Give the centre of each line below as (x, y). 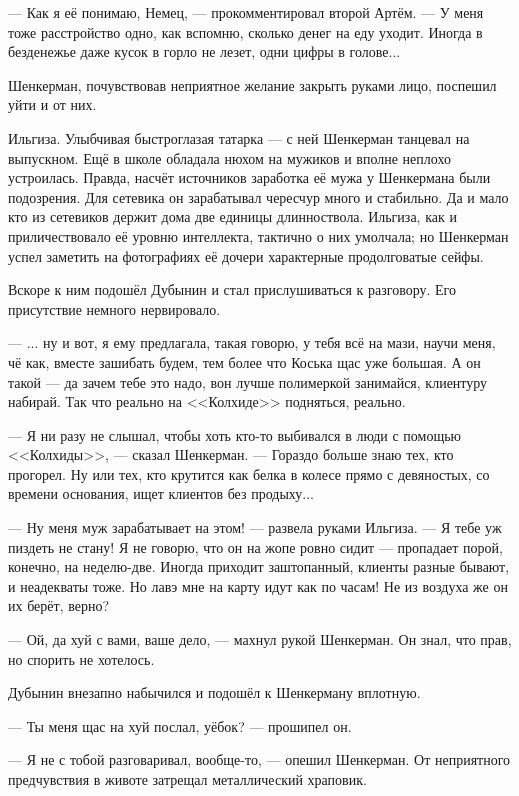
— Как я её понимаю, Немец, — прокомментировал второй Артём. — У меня (246, 12)
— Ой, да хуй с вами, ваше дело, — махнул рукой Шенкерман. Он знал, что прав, (260, 639)
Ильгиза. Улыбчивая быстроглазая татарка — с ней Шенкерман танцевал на (239, 137)
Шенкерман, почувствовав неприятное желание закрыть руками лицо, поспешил (252, 84)
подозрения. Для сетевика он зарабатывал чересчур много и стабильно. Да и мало (258, 196)
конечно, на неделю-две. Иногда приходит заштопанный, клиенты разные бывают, (259, 566)
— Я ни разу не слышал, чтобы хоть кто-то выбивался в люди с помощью (235, 434)
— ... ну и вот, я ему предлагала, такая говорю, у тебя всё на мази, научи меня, (252, 342)
